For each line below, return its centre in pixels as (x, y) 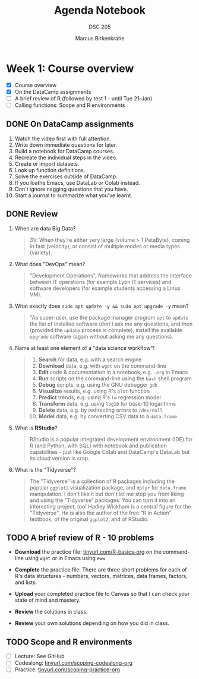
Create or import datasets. (47, 163)
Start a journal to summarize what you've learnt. (73, 195)
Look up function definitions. (50, 170)
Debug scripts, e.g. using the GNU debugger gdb (98, 384)
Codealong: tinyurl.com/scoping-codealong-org (73, 663)
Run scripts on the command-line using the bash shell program (115, 378)
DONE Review (32, 214)
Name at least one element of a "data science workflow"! (85, 348)
